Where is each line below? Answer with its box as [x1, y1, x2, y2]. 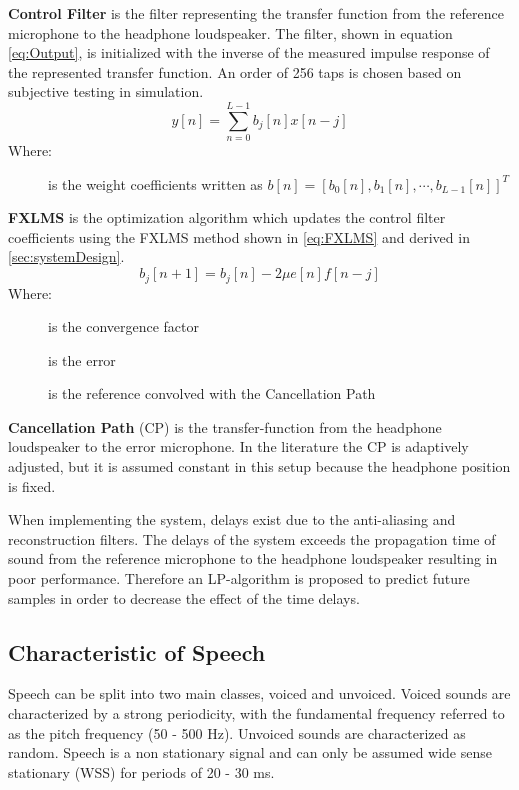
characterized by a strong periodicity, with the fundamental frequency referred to [8, 703, 505, 724]
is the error [48, 349, 116, 370]
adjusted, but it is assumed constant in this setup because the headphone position [8, 456, 511, 477]
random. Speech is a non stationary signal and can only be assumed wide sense [8, 742, 492, 763]
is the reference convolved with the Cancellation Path [48, 383, 376, 404]
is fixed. [8, 475, 56, 496]
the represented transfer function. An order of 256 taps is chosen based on [8, 61, 462, 82]
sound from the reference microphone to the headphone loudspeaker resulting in [8, 548, 498, 569]
